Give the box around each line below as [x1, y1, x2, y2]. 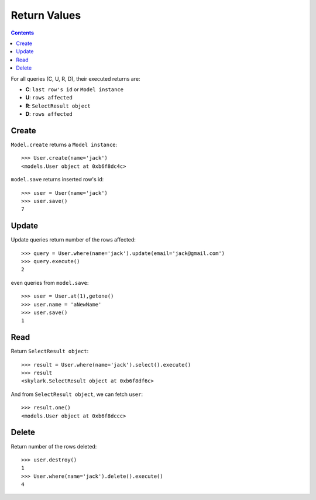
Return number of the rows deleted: [11, 443, 97, 450]
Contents [11, 29, 35, 36]
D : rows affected [25, 111, 73, 118]
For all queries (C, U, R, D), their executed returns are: [11, 75, 140, 82]
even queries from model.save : [11, 279, 89, 286]
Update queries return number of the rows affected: [11, 236, 136, 243]
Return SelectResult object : [11, 348, 89, 355]
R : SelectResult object [25, 102, 91, 109]
